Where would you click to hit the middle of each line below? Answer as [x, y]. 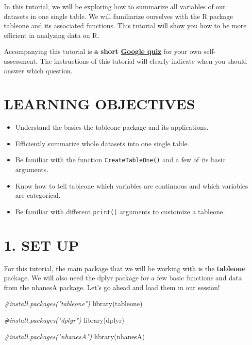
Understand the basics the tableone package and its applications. [112, 127]
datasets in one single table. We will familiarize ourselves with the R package [118, 16]
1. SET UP [42, 245]
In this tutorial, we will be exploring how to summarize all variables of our [115, 6]
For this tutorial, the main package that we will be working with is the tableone [125, 268]
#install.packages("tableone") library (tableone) [73, 303]
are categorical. [38, 195]
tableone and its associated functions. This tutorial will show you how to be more [125, 26]
